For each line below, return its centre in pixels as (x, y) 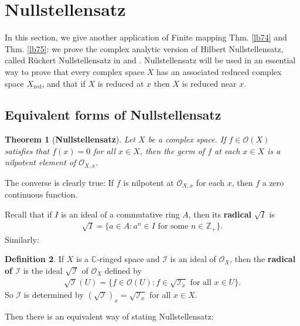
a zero (273, 182)
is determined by (54, 295)
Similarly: (22, 239)
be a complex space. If (187, 139)
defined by (123, 271)
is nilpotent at (149, 182)
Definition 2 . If (35, 259)
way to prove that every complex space (75, 71)
